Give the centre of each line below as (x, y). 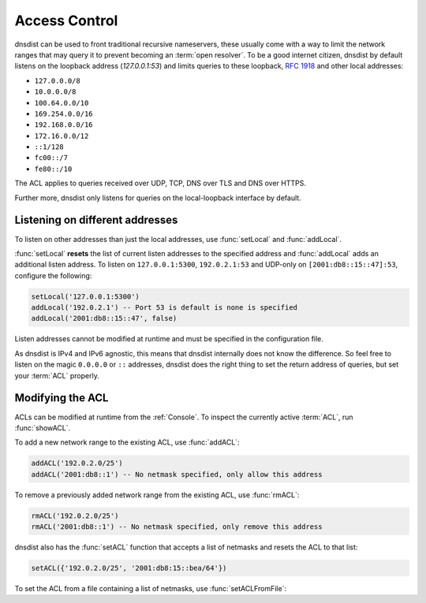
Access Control (66, 20)
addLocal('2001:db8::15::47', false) (104, 318)
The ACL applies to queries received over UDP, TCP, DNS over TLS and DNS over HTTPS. (161, 183)
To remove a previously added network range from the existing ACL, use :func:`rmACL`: (157, 495)
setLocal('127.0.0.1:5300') (85, 296)
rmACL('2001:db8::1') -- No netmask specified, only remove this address (177, 527)
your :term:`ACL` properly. (57, 375)
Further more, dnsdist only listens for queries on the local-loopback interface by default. (158, 198)
